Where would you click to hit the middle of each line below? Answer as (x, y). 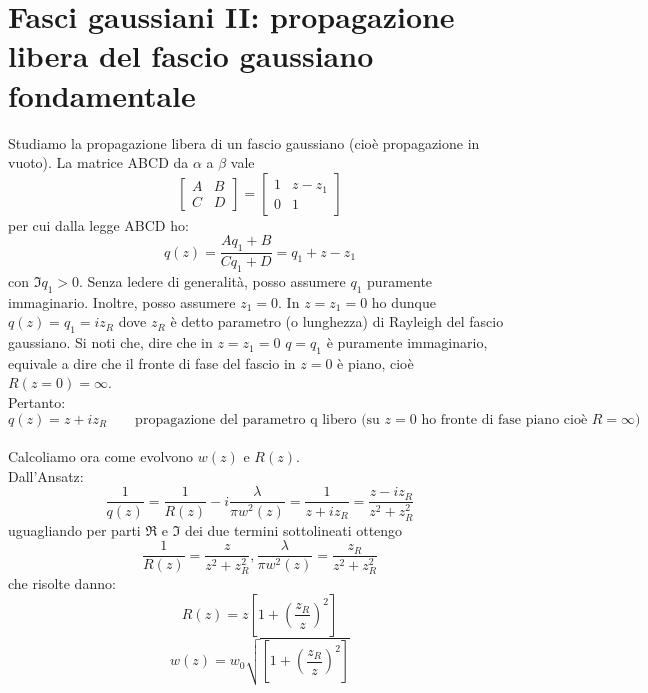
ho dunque (404, 301)
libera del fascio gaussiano (191, 55)
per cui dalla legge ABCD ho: (98, 224)
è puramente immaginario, (407, 342)
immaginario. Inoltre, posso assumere (122, 301)
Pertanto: (37, 402)
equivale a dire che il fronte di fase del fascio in (152, 362)
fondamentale (102, 94)
